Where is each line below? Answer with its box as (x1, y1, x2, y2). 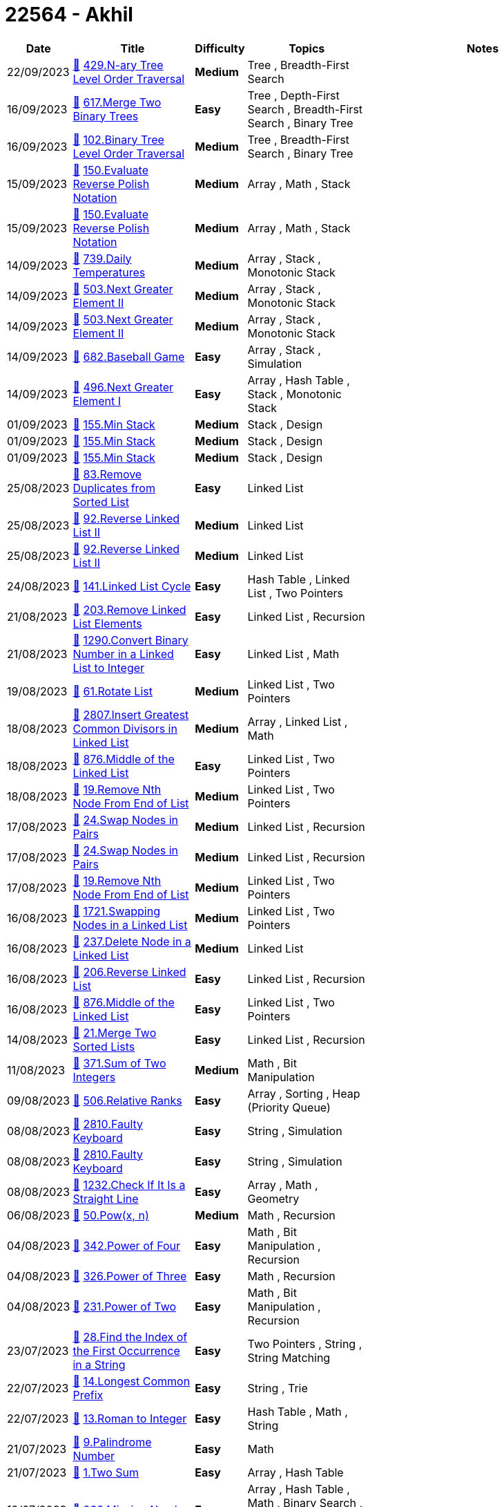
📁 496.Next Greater (72, 380, 174, 394)
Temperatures (72, 265, 146, 279)
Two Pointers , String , (247, 1336, 362, 1351)
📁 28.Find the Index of (72, 1329, 188, 1344)
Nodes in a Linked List (72, 917, 188, 932)
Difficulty (195, 41, 245, 55)
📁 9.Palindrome (72, 1434, 152, 1449)
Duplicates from (72, 480, 155, 495)
